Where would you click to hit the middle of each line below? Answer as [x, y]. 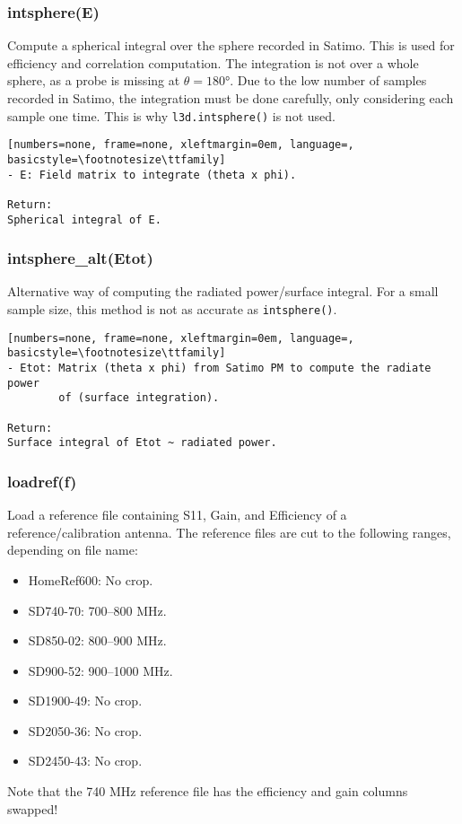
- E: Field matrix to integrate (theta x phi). [152, 175]
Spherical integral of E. [84, 219]
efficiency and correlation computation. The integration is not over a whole [213, 62]
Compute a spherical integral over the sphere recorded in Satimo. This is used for [231, 45]
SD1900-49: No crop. [85, 701]
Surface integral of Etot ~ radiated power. [142, 443]
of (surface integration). [139, 398]
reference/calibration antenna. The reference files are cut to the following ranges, [229, 532]
